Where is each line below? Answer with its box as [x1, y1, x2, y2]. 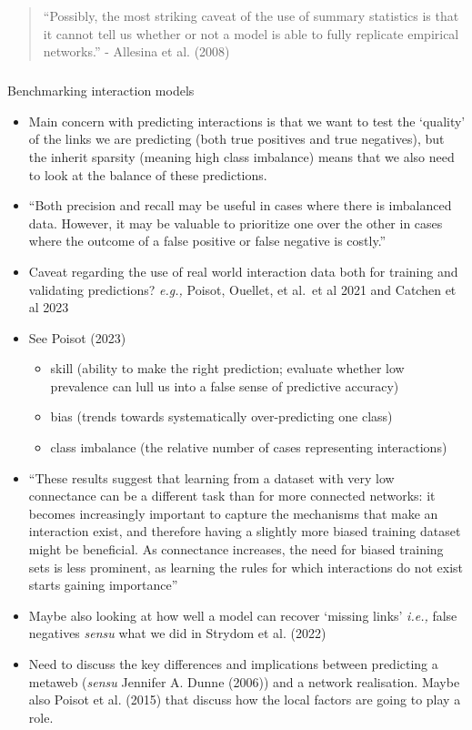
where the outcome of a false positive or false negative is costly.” [28, 231, 387, 250]
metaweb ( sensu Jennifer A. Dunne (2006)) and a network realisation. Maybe [28, 672, 460, 691]
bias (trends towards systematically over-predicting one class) [50, 407, 393, 426]
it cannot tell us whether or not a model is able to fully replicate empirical [43, 24, 459, 43]
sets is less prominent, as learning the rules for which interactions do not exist [28, 557, 464, 576]
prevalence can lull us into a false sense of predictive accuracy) [50, 376, 399, 395]
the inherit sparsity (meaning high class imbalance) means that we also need [28, 147, 455, 166]
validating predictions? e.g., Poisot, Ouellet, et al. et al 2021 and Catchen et [28, 279, 457, 299]
